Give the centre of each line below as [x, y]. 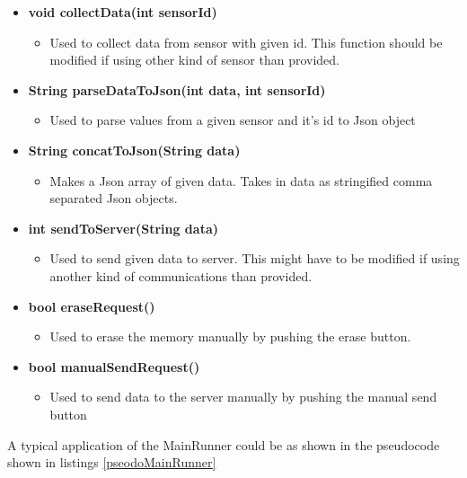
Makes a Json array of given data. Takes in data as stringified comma [241, 180]
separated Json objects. [114, 198]
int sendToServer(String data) [123, 228]
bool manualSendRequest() [114, 366]
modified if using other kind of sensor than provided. [194, 60]
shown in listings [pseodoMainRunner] [112, 462]
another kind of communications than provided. [181, 275]
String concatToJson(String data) [134, 150]
